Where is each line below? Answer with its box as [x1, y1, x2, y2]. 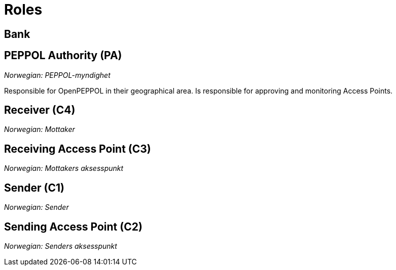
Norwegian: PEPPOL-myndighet [4, 70, 111, 79]
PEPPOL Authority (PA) [4, 49, 122, 62]
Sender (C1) [4, 181, 65, 194]
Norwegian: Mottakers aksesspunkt [4, 164, 124, 173]
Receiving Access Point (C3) [4, 142, 151, 155]
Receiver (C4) [4, 104, 76, 117]
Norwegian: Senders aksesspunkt [4, 241, 117, 250]
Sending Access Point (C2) [4, 220, 142, 233]
